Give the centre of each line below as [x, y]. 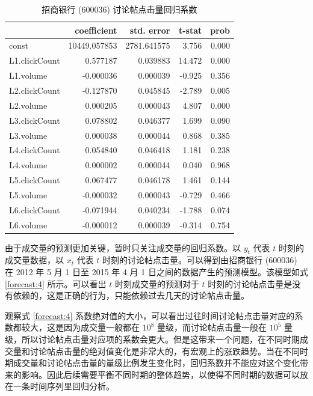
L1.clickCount [35, 60]
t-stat [190, 30]
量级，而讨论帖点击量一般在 [212, 327]
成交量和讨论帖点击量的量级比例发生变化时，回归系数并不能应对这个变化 [156, 363]
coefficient [96, 30]
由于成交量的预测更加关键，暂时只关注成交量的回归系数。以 [123, 247]
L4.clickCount [35, 150]
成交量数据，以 [34, 260]
